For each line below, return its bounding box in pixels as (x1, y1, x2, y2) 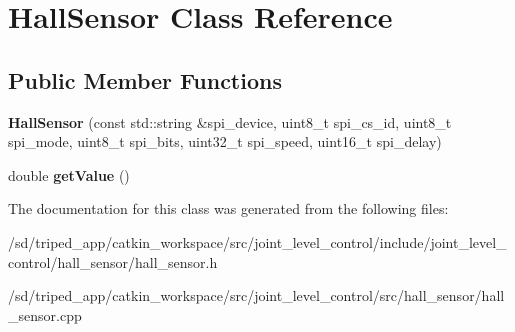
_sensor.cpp (8, 304, 82, 325)
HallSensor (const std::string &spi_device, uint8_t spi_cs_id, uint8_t (8, 111, 452, 132)
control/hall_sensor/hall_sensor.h (8, 251, 218, 272)
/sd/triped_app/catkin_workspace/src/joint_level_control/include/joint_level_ (8, 231, 507, 252)
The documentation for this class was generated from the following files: (8, 198, 449, 219)
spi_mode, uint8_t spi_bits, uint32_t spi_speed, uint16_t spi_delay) (8, 131, 442, 152)
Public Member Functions (8, 64, 282, 95)
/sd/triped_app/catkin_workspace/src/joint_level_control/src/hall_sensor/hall (8, 285, 505, 306)
